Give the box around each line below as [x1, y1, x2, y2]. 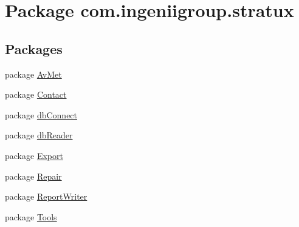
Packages [5, 39, 63, 58]
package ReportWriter [5, 190, 88, 203]
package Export [5, 149, 63, 161]
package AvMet [5, 67, 62, 80]
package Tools [5, 210, 57, 223]
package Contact [5, 88, 67, 101]
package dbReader [5, 129, 73, 141]
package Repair [5, 169, 62, 182]
